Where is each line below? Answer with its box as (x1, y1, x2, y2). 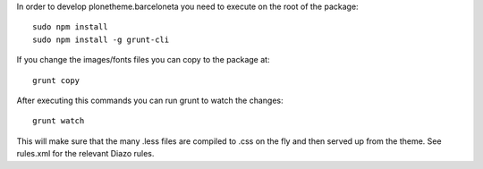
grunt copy (32, 75, 80, 85)
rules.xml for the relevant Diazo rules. (16, 148, 155, 159)
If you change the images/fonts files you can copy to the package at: (16, 55, 270, 65)
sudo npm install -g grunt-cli (32, 34, 170, 45)
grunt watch (32, 116, 85, 126)
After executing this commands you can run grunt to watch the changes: (16, 95, 284, 106)
